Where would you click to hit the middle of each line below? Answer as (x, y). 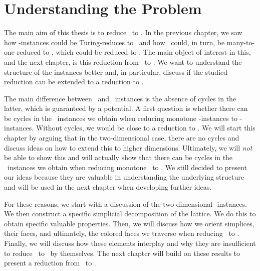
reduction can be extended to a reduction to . (74, 82)
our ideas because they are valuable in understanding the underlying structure (124, 177)
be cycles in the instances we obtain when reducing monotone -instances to (121, 118)
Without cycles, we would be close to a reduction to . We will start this (146, 128)
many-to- (241, 42)
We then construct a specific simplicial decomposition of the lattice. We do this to (130, 214)
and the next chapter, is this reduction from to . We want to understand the (123, 61)
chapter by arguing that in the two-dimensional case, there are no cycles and (122, 138)
